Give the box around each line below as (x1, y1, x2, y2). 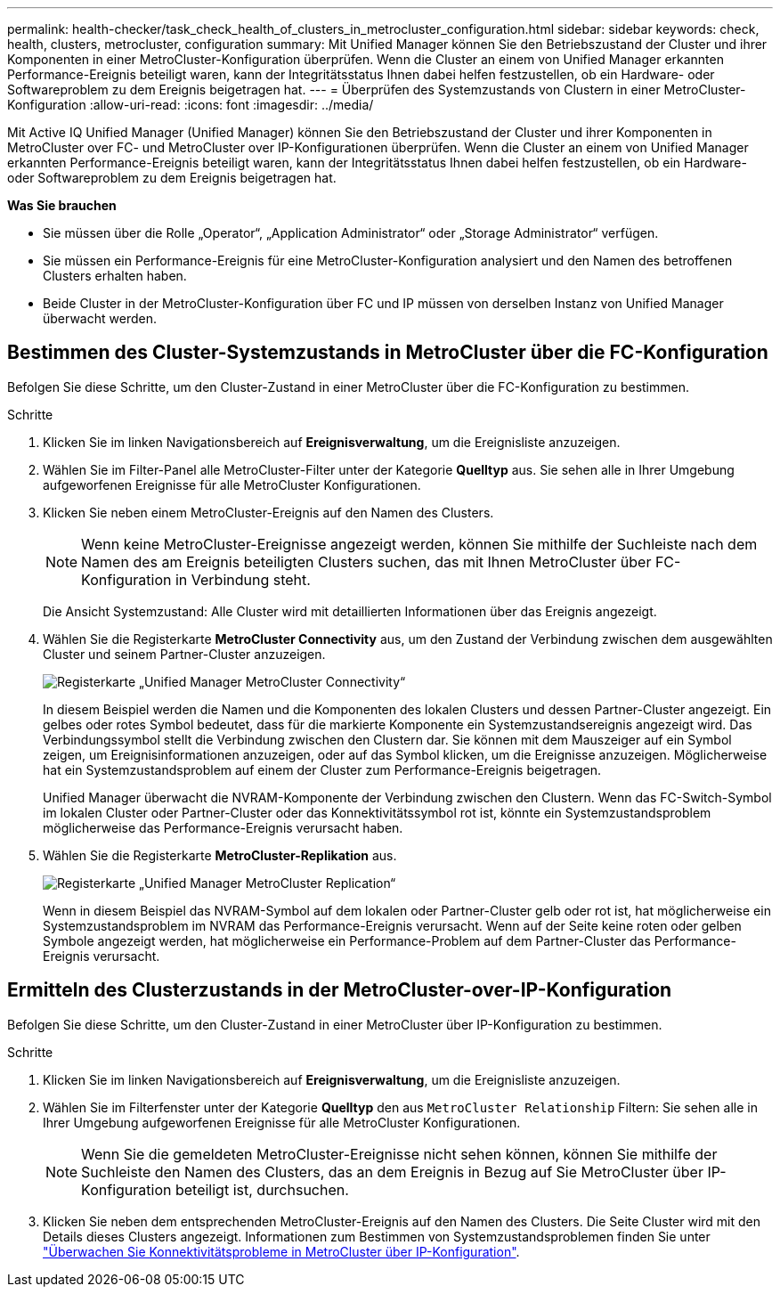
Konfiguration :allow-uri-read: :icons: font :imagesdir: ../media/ (7, 97, 374, 112)
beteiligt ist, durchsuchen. (175, 1180, 349, 1199)
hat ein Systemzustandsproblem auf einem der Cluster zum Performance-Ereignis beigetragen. (43, 761, 602, 777)
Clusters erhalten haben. (43, 268, 187, 283)
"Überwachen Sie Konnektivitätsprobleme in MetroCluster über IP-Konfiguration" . (43, 1243, 520, 1259)
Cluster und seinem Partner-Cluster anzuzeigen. (43, 646, 326, 662)
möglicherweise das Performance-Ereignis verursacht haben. (43, 819, 403, 835)
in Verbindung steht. (175, 570, 311, 589)
